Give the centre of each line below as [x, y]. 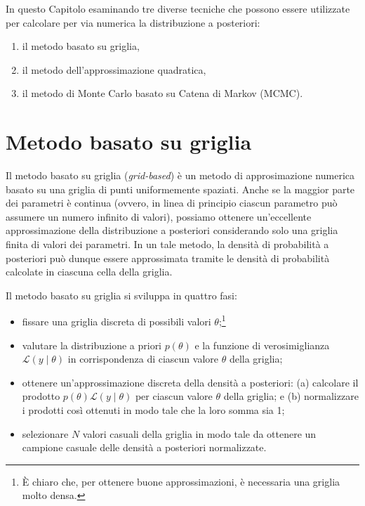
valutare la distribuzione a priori [92, 345]
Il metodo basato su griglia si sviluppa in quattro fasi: [121, 295]
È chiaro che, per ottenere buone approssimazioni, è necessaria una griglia [181, 481]
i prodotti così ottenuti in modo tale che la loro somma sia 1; [153, 410]
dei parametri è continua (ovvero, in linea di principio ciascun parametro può [172, 203]
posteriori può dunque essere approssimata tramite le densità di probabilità [168, 258]
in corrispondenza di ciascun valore [143, 359]
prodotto [41, 396]
